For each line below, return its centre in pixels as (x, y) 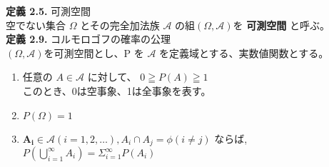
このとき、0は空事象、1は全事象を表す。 (117, 90)
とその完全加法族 (120, 25)
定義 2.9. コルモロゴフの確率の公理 (88, 39)
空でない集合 (36, 25)
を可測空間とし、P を (94, 52)
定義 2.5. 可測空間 (49, 11)
